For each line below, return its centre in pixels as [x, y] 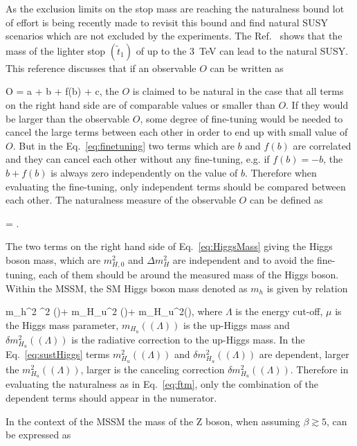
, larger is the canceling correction [153, 369]
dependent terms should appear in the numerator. [111, 397]
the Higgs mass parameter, [62, 324]
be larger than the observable [68, 118]
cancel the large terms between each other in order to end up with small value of [177, 132]
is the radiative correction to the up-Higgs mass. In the [188, 339]
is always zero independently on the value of [144, 172]
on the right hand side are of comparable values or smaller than [140, 104]
